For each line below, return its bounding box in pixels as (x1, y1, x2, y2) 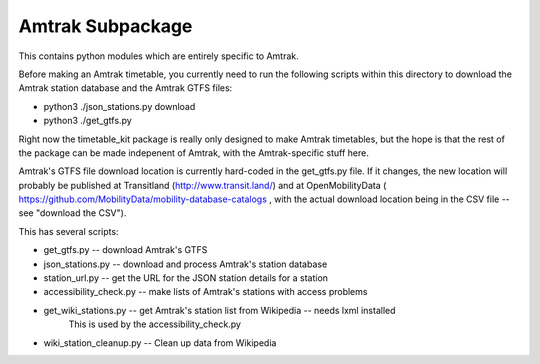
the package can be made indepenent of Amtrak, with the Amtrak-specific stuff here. (18, 146, 370, 159)
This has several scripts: (18, 225, 119, 237)
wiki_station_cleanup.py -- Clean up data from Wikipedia (43, 336, 277, 349)
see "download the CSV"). (18, 207, 127, 219)
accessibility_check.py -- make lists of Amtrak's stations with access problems (43, 286, 368, 298)
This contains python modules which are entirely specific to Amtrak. (18, 50, 299, 62)
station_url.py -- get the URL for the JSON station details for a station (43, 272, 329, 284)
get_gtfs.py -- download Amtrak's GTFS (43, 244, 208, 256)
